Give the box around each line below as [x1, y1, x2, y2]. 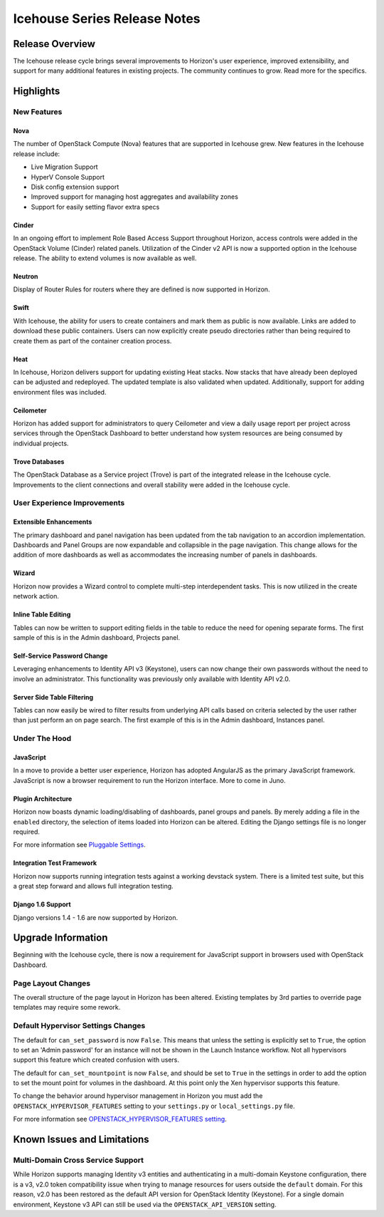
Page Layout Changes [13, 978, 91, 988]
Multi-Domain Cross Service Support [13, 1155, 144, 1165]
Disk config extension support [31, 182, 119, 191]
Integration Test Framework [13, 859, 97, 867]
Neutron [13, 271, 38, 281]
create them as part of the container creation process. [13, 336, 172, 345]
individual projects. [13, 439, 69, 447]
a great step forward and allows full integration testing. [13, 882, 174, 891]
